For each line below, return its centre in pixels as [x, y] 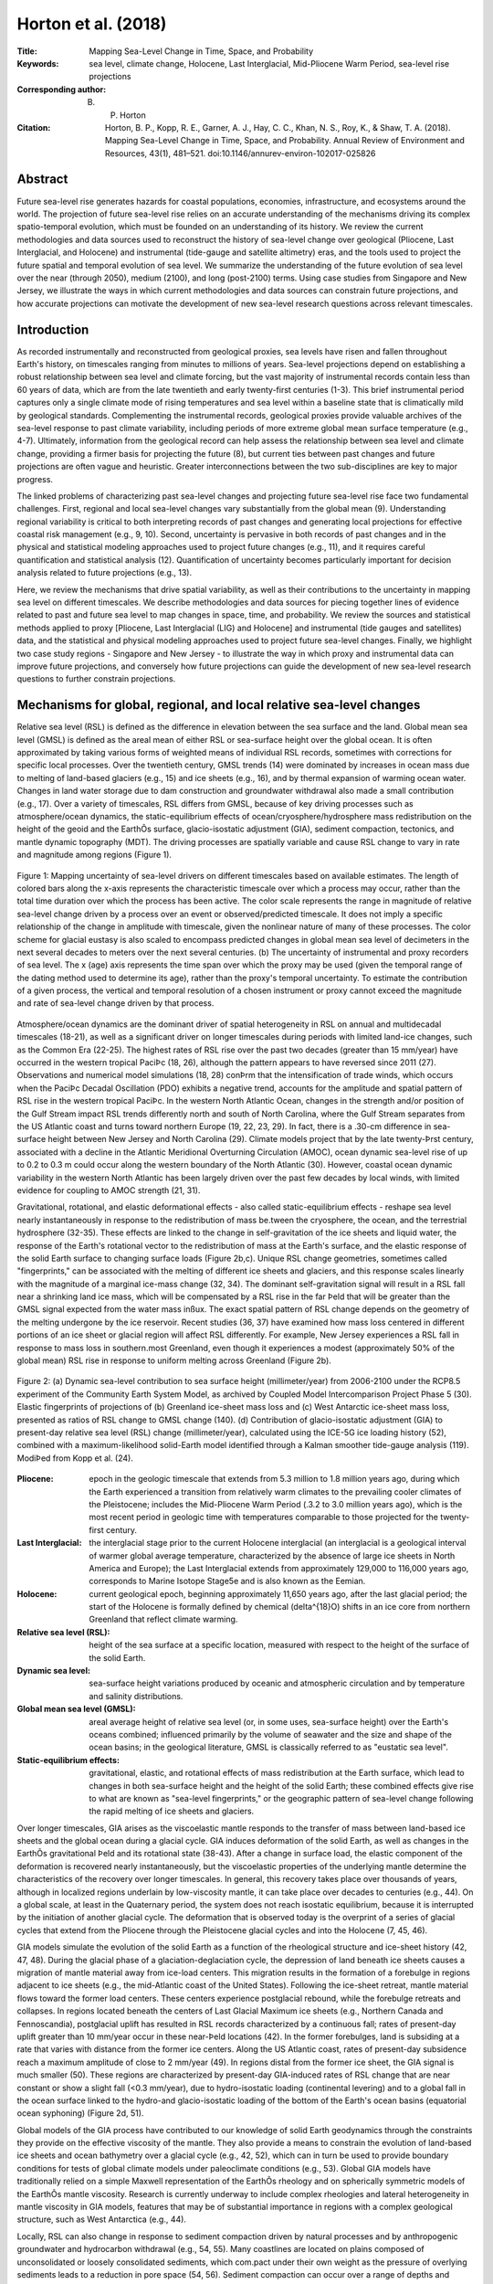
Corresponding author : [62, 89]
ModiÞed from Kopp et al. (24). [75, 1458]
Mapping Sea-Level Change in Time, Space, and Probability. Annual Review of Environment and [285, 141]
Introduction [53, 329]
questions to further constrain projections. [96, 679]
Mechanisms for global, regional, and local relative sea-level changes [219, 705]
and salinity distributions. [136, 1696]
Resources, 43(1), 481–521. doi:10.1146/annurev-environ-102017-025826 [241, 153]
